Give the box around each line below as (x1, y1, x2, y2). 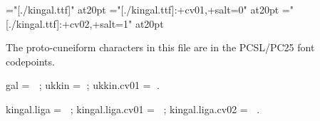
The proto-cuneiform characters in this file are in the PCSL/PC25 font (6, 40, 315, 55)
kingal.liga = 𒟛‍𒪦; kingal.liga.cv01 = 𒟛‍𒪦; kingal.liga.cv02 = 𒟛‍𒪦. (6, 101, 260, 116)
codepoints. (6, 53, 55, 68)
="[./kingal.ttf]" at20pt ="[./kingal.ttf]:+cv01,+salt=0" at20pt (6, 2, 279, 16)
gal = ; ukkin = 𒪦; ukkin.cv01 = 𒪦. (6, 78, 160, 93)
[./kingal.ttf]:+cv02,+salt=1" (6, 16, 133, 31)
